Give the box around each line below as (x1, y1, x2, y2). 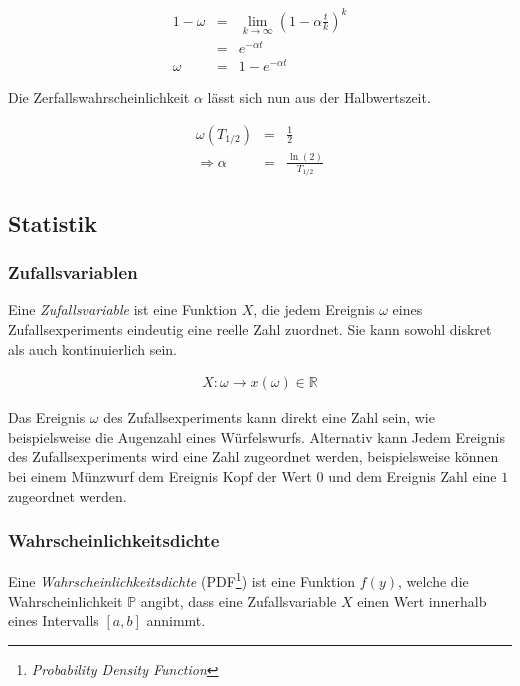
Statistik (8, 207, 97, 238)
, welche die (397, 571, 469, 592)
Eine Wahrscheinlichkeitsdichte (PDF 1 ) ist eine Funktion (8, 568, 356, 592)
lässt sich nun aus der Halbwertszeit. (207, 86, 431, 107)
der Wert (257, 466, 312, 486)
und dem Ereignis (328, 466, 436, 486)
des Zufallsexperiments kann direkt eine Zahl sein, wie (103, 407, 435, 428)
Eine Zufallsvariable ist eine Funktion (8, 299, 238, 320)
